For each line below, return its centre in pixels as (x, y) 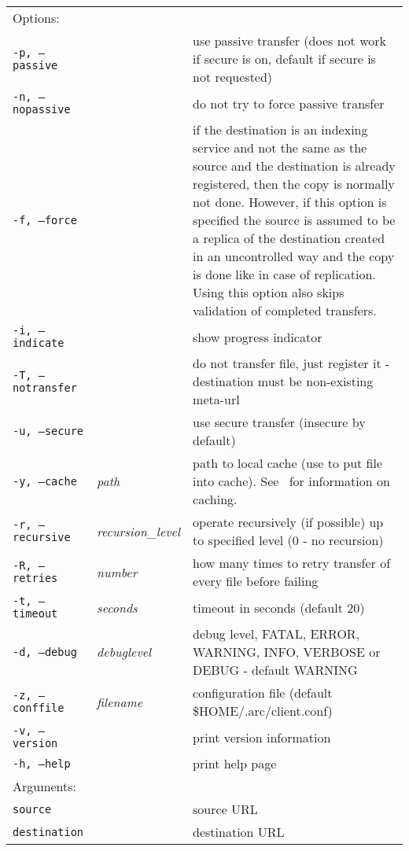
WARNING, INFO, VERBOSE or (287, 652)
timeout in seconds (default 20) (279, 607)
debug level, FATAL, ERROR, (276, 634)
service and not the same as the (280, 147)
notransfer (45, 387)
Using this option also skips (269, 292)
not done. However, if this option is (290, 202)
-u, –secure (48, 431)
